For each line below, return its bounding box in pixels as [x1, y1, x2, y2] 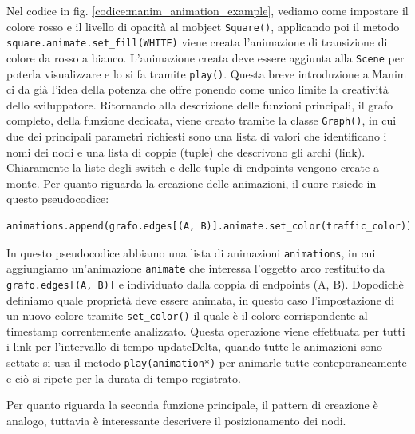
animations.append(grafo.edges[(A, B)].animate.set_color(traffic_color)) [6, 221, 413, 233]
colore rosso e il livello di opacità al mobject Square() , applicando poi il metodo [6, 18, 400, 34]
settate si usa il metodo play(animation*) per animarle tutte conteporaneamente [6, 354, 407, 371]
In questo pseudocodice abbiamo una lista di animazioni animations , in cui [6, 244, 376, 261]
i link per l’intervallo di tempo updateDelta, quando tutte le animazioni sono [6, 338, 382, 355]
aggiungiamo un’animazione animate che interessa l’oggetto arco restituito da [6, 260, 385, 277]
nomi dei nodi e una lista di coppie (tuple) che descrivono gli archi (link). [6, 143, 366, 160]
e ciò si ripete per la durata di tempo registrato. [6, 369, 241, 386]
